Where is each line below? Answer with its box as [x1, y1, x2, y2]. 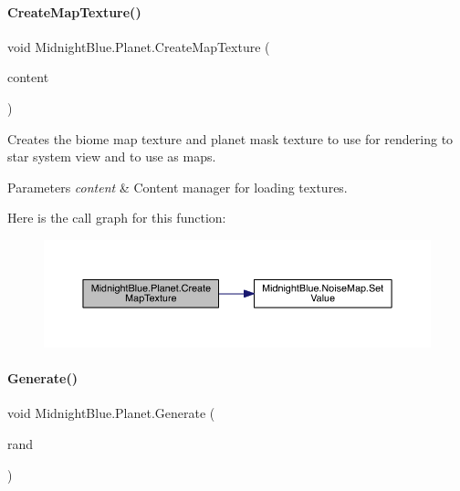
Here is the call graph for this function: [7, 208, 226, 227]
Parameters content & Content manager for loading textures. [7, 177, 348, 196]
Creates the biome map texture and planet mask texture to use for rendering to [7, 129, 454, 148]
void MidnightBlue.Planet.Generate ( [7, 403, 215, 423]
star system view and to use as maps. [7, 147, 216, 166]
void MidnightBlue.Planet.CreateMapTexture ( [7, 37, 270, 56]
